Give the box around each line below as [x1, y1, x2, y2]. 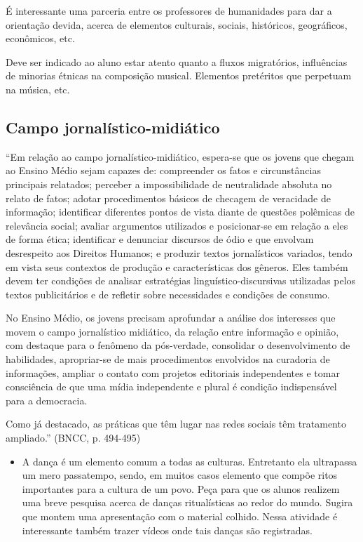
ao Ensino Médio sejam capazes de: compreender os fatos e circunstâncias [6, 163, 321, 178]
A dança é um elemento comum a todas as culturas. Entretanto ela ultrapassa [22, 454, 357, 468]
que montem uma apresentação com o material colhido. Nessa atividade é [22, 509, 338, 524]
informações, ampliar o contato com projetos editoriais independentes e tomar [6, 365, 340, 380]
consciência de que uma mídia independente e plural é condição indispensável [6, 379, 337, 394]
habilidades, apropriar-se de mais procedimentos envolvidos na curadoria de [6, 352, 330, 366]
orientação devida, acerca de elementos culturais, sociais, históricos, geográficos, [6, 17, 348, 32]
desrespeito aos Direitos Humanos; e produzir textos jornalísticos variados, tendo [6, 245, 352, 260]
